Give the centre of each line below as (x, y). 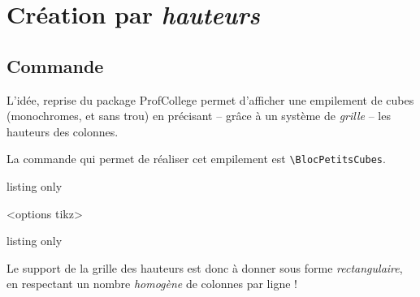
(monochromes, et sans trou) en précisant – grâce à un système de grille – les (199, 116)
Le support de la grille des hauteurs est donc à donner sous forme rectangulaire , (205, 267)
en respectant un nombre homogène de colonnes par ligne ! (152, 284)
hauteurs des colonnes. (63, 131)
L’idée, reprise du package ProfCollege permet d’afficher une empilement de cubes (210, 99)
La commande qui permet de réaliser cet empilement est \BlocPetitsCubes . (196, 159)
